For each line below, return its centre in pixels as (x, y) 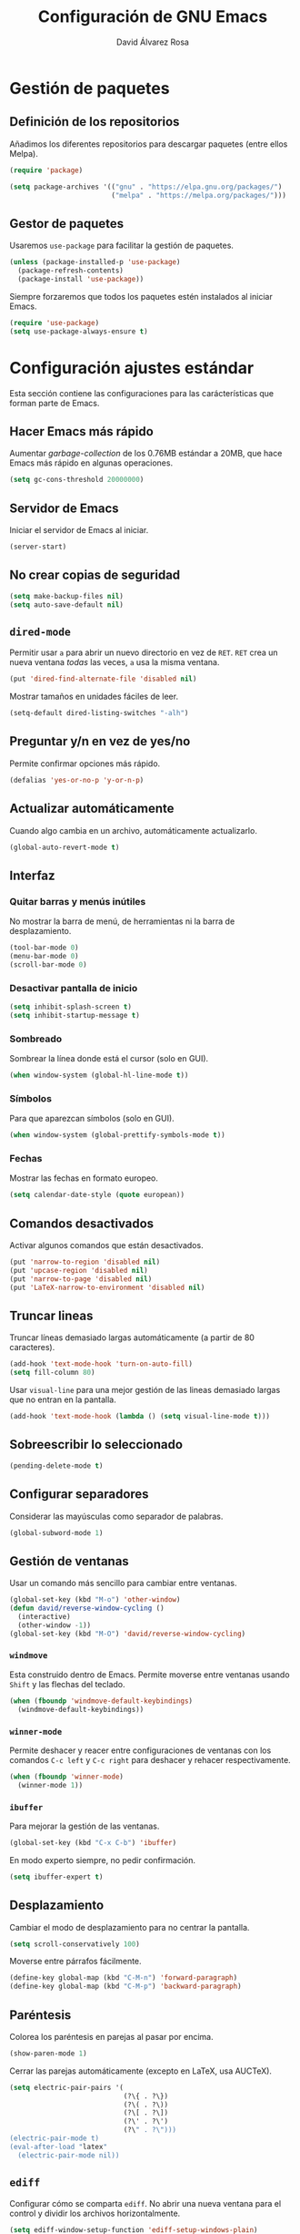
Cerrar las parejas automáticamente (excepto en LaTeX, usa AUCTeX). (141, 2071)
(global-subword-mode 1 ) (56, 1532)
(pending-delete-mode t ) (56, 1465)
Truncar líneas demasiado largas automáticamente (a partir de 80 (132, 1337)
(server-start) (38, 547)
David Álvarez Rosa (153, 42)
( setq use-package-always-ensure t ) (79, 331)
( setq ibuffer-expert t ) (56, 1877)
